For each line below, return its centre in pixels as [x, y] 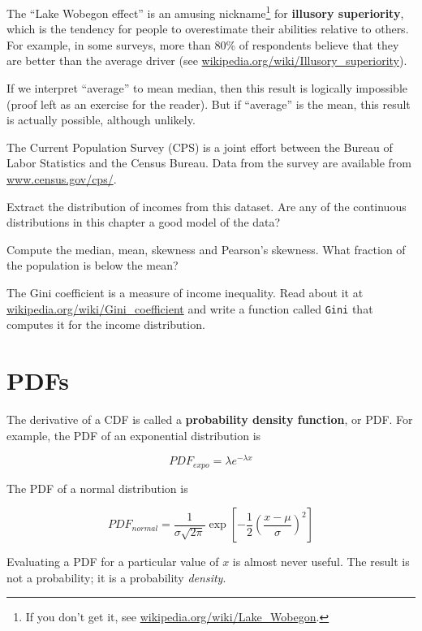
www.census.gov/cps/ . [62, 179]
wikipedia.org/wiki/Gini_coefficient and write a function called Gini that [190, 308]
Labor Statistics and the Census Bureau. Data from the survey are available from [209, 163]
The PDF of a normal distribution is [97, 488]
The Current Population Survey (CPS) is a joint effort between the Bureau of [200, 147]
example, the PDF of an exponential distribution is [134, 435]
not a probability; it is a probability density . [116, 577]
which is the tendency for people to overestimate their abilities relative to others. [208, 29]
